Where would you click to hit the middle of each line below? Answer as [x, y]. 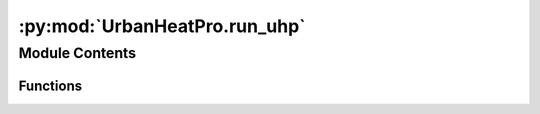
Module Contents [77, 53]
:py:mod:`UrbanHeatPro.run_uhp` [162, 26]
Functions [50, 85]
